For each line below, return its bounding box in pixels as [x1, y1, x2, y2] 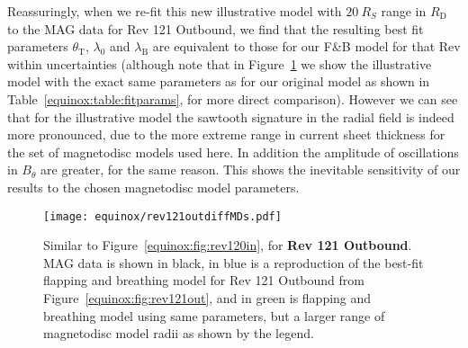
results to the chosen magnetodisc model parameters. [7, 177, 300, 196]
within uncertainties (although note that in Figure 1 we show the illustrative [7, 54, 432, 73]
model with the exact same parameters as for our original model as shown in [7, 72, 430, 91]
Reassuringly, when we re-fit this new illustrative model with [7, 2, 342, 20]
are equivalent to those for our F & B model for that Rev [152, 37, 461, 56]
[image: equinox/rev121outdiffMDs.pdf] [43, 210, 282, 223]
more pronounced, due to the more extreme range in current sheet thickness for [7, 125, 445, 144]
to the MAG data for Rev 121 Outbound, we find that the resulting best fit [7, 19, 424, 38]
